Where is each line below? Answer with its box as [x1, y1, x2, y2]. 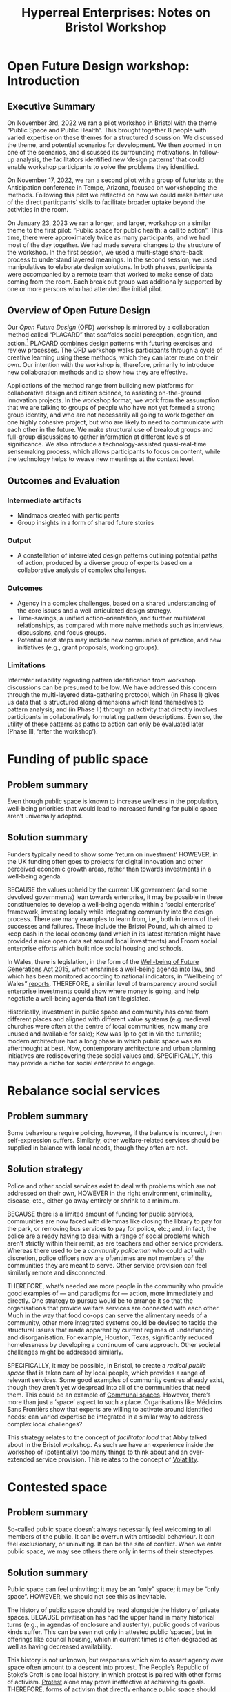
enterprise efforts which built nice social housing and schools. [7, 944, 184, 952]
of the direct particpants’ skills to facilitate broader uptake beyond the [7, 198, 205, 206]
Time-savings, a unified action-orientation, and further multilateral [17, 613, 205, 622]
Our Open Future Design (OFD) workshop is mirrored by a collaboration [7, 323, 210, 331]
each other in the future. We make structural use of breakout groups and [7, 426, 214, 434]
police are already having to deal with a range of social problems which [7, 1232, 210, 1240]
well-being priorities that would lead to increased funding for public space [7, 805, 218, 813]
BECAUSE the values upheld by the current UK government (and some [7, 885, 208, 894]
